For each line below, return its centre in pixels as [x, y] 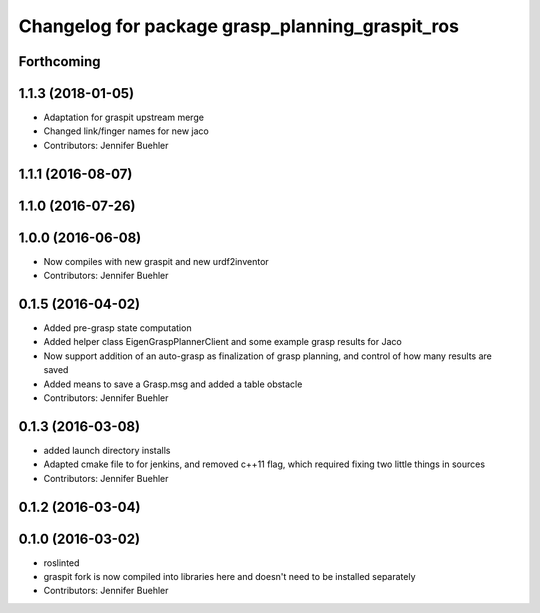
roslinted [61, 562]
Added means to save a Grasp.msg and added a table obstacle [173, 384]
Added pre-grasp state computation [117, 328]
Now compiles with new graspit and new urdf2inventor [156, 261]
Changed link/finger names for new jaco [126, 131]
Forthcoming [59, 61]
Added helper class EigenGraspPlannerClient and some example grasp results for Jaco [222, 342]
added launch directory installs [107, 450]
